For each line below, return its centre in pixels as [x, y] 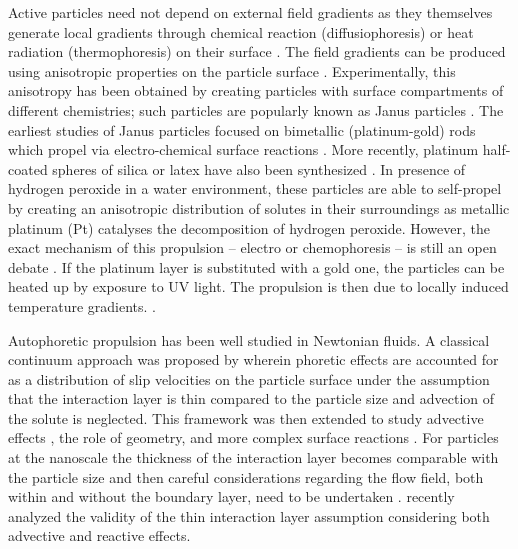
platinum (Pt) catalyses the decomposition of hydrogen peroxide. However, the [249, 227]
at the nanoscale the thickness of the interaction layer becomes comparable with [253, 457]
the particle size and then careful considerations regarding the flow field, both [246, 476]
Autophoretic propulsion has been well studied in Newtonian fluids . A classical [249, 339]
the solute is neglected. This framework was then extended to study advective [246, 417]
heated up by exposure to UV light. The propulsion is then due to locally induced [258, 286]
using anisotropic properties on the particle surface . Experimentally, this [232, 70]
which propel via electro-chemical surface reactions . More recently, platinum [243, 149]
